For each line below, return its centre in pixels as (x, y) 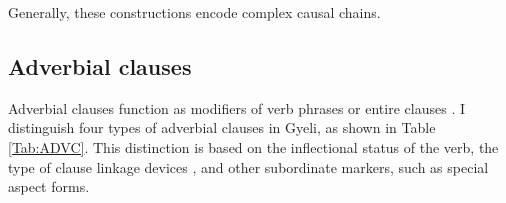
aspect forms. (49, 186)
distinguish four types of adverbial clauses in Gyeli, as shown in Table (222, 127)
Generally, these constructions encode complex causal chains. (194, 12)
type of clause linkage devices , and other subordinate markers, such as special (248, 166)
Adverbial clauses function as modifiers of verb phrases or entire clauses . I (236, 107)
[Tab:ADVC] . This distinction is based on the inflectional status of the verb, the (253, 146)
